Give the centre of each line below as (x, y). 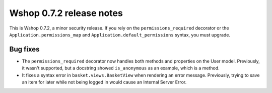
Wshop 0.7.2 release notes (66, 13)
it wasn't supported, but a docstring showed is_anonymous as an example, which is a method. (121, 68)
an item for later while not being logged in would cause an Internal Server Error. (104, 82)
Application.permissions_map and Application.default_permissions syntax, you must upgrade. (120, 34)
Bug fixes (24, 49)
